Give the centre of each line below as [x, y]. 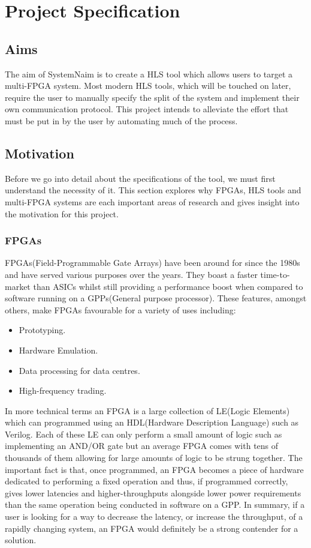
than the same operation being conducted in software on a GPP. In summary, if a [155, 504]
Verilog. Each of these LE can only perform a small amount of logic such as [144, 434]
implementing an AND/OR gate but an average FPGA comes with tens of [142, 446]
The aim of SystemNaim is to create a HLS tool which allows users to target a [149, 74]
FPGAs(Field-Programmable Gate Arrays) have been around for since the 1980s [153, 263]
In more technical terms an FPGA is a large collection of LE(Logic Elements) [147, 410]
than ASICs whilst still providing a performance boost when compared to [168, 286]
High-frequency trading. [63, 390]
